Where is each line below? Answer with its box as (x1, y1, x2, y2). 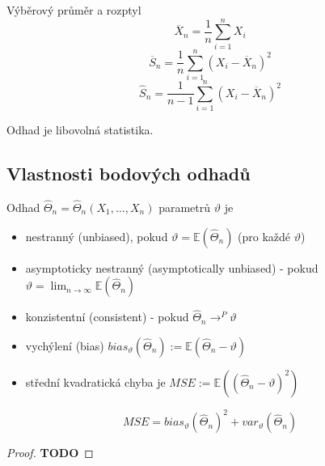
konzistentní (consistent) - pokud (25, 308, 189, 325)
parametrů (158, 198, 211, 215)
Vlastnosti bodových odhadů (6, 160, 251, 185)
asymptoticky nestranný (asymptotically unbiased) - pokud (25, 259, 319, 276)
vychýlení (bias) (25, 337, 104, 354)
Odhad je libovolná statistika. (6, 121, 154, 138)
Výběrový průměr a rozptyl (6, 2, 141, 18)
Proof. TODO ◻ (6, 444, 94, 461)
